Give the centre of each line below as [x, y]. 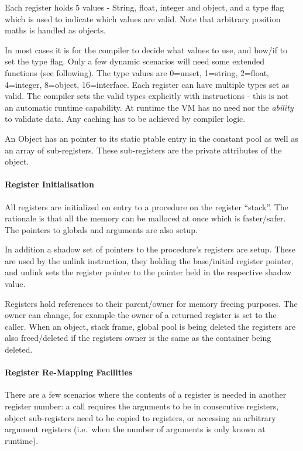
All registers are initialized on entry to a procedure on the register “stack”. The [147, 206]
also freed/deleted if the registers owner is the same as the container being [138, 338]
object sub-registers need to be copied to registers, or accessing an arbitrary [140, 417]
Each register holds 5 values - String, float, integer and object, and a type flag [144, 7]
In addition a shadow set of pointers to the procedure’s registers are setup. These [150, 249]
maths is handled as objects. [55, 30]
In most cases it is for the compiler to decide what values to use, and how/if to [146, 49]
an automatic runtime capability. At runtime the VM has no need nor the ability [149, 107]
